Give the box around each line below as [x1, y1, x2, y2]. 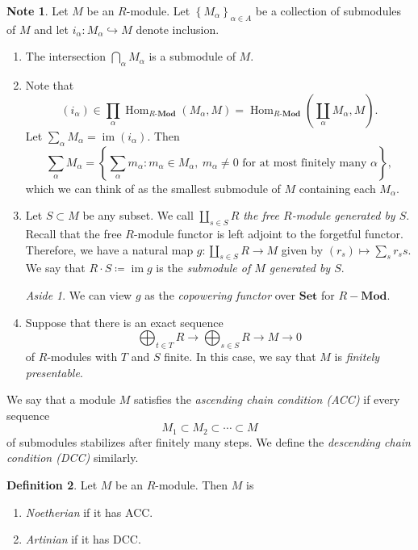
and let [34, 20, 69, 37]
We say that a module [6, 391, 116, 408]
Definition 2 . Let [6, 476, 98, 493]
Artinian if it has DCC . [25, 531, 141, 548]
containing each [299, 179, 376, 196]
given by [281, 241, 324, 258]
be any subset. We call [82, 207, 194, 224]
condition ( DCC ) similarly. [6, 449, 139, 466]
